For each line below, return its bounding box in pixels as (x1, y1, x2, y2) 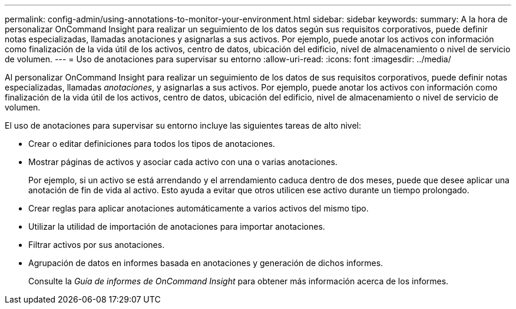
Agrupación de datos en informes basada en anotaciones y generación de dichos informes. (28, 258, 383, 268)
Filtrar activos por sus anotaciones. (28, 240, 165, 250)
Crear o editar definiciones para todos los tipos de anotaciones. (28, 139, 275, 149)
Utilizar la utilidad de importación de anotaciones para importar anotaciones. (28, 221, 325, 231)
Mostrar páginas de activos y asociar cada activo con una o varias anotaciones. (28, 157, 338, 167)
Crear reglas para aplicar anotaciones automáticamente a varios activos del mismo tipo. (28, 203, 369, 213)
